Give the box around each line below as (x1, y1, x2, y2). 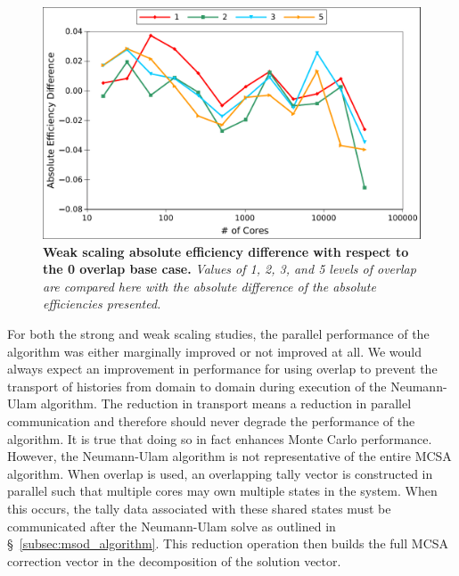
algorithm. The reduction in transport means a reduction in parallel (40, 394, 412, 413)
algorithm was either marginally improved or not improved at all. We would (7, 341, 422, 360)
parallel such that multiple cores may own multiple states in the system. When (7, 481, 438, 500)
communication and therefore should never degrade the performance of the (7, 411, 415, 430)
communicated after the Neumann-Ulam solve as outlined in (7, 516, 336, 535)
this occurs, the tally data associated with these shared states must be (7, 498, 391, 517)
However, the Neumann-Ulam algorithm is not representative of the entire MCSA (7, 447, 452, 465)
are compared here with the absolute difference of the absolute (43, 276, 376, 295)
